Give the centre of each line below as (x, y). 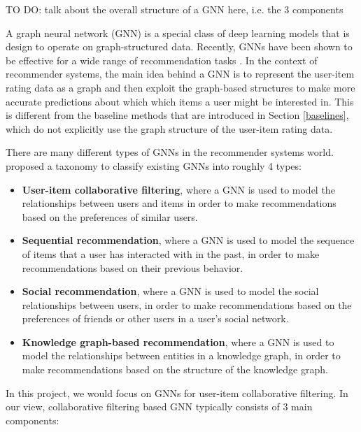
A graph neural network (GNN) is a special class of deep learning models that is (178, 33)
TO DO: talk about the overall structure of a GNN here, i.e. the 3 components (175, 9)
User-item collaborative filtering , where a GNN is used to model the (178, 189)
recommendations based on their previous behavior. (133, 267)
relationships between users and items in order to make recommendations (179, 203)
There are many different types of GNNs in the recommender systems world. (170, 152)
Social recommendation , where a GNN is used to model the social (170, 291)
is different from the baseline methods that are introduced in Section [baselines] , (177, 115)
